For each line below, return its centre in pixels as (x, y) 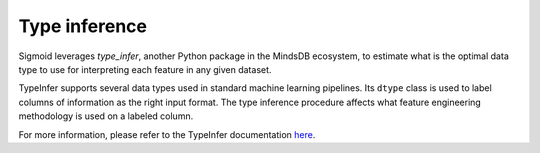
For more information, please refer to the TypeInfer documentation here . (167, 134)
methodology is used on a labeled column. (106, 116)
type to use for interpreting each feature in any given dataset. (145, 69)
